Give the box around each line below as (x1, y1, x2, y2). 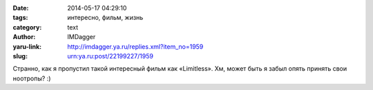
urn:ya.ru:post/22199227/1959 (67, 52, 153, 60)
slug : (12, 52, 28, 60)
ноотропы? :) (12, 74, 51, 82)
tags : (12, 14, 28, 22)
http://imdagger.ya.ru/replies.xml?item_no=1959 (67, 42, 204, 51)
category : (12, 23, 42, 31)
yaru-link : (12, 42, 41, 51)
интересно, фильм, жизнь (67, 14, 144, 22)
